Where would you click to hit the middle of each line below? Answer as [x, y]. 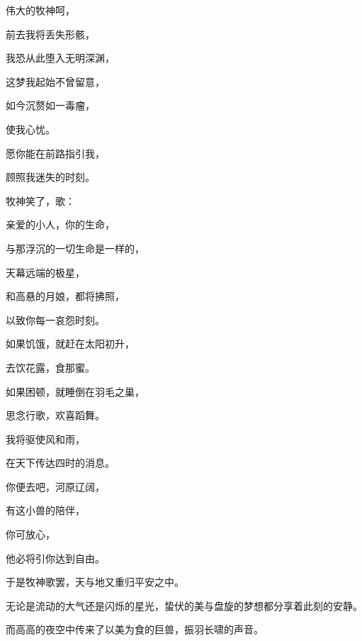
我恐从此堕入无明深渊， [60, 58]
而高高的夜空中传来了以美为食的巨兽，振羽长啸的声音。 [135, 629]
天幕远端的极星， [45, 272]
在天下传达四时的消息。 [60, 463]
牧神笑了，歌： [40, 200]
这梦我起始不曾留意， [55, 81]
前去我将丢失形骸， [50, 34]
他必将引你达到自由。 [55, 558]
